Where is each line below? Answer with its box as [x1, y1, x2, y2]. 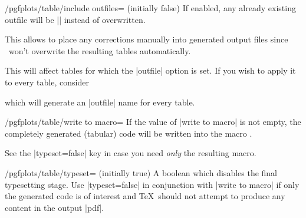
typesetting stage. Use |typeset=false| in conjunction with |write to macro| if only [5, 178, 300, 190]
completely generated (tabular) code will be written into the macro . [5, 127, 252, 139]
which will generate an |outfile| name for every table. [5, 95, 195, 108]
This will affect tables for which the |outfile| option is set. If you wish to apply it [5, 64, 296, 77]
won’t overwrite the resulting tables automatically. [8, 44, 191, 57]
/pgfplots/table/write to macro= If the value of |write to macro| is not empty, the [5, 115, 301, 128]
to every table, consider [5, 75, 89, 88]
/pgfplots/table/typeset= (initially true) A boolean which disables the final [5, 166, 278, 179]
